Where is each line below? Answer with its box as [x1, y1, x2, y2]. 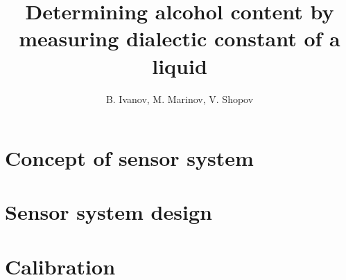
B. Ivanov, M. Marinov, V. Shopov [105, 91, 254, 106]
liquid [152, 51, 207, 80]
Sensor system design [5, 198, 212, 226]
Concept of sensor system [5, 144, 254, 172]
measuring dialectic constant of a [19, 24, 340, 53]
